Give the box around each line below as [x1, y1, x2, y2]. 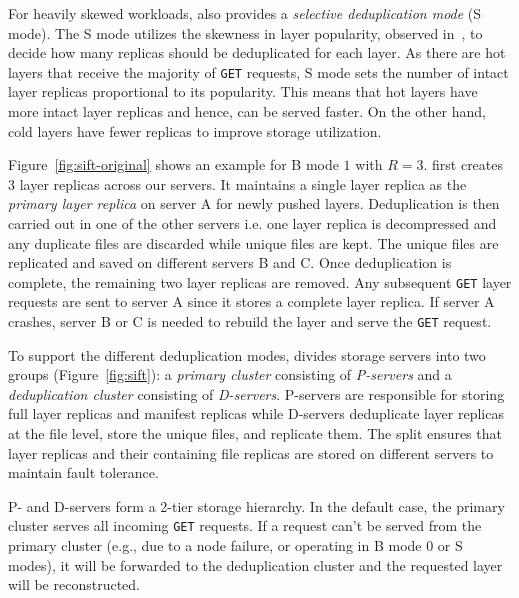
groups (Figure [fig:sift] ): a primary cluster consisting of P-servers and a [8, 364, 452, 385]
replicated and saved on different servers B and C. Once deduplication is [8, 252, 452, 273]
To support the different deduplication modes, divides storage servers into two [8, 344, 486, 365]
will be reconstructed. [8, 574, 140, 595]
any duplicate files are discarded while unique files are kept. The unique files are [8, 232, 499, 253]
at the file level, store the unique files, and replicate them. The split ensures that [8, 423, 502, 444]
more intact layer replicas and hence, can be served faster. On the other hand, [8, 101, 487, 122]
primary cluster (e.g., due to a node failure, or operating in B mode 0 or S [8, 535, 463, 556]
